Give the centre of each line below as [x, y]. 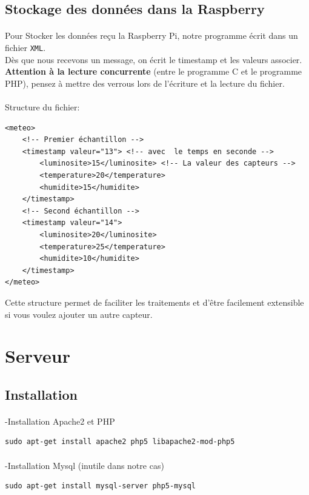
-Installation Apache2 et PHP [60, 421]
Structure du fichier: [42, 107]
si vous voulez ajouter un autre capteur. [79, 314]
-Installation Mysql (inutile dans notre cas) [85, 465]
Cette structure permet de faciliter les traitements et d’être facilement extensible [154, 302]
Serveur [38, 356]
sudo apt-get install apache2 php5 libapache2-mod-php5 [120, 442]
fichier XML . [25, 47]
